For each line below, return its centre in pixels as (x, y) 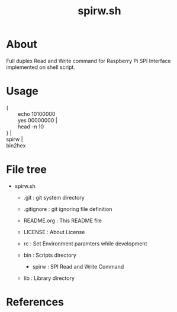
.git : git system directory (54, 197)
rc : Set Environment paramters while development (85, 243)
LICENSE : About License (54, 232)
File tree (27, 170)
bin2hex (16, 145)
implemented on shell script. (41, 67)
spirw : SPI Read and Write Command (78, 266)
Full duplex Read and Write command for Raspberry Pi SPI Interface (89, 61)
